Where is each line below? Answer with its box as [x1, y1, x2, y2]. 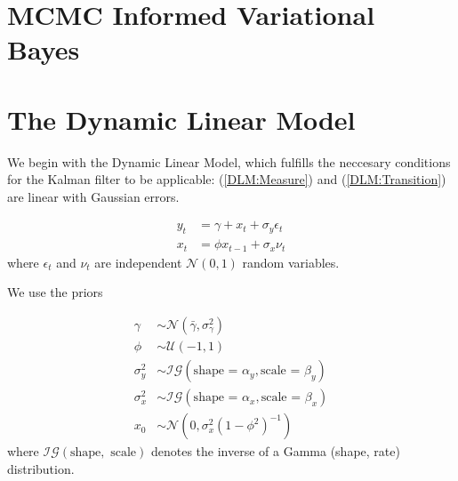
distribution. [7, 459, 75, 477]
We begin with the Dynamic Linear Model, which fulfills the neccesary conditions [7, 152, 451, 171]
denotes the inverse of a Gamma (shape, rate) [150, 442, 400, 461]
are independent [94, 253, 182, 271]
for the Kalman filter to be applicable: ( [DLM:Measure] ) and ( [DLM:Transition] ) [7, 170, 446, 188]
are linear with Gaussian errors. [7, 187, 180, 205]
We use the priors [7, 283, 103, 301]
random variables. [242, 253, 340, 271]
